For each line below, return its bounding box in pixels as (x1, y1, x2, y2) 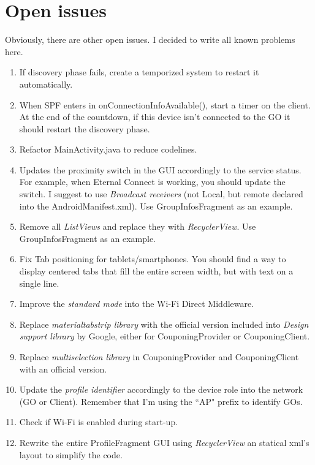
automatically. (19, 77, 73, 90)
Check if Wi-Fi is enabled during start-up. (19, 415, 178, 428)
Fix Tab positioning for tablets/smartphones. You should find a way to (19, 252, 286, 265)
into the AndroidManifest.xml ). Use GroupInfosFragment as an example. (19, 199, 293, 212)
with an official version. (19, 362, 107, 375)
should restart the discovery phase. (19, 122, 150, 135)
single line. (19, 276, 59, 289)
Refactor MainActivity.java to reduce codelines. (19, 143, 197, 156)
